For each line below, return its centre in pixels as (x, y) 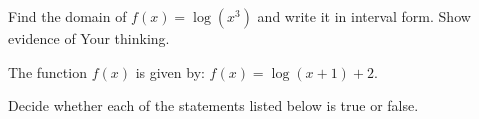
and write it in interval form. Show (364, 16)
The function (47, 71)
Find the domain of (67, 16)
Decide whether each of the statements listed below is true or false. (213, 105)
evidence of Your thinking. (89, 38)
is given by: (170, 71)
